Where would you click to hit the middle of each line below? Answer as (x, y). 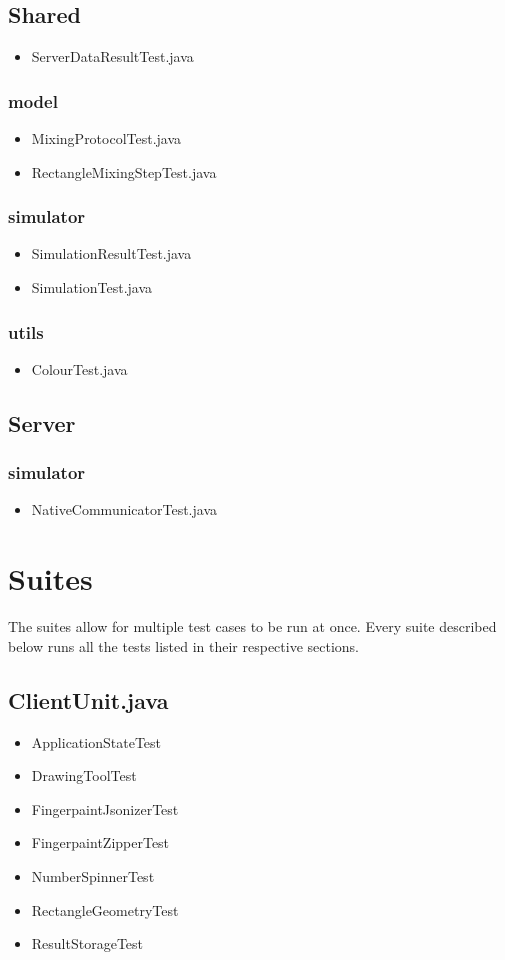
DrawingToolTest (84, 775)
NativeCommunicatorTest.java (124, 509)
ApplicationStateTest (96, 741)
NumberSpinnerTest (93, 875)
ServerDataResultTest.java (112, 56)
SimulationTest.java (92, 287)
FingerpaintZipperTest (100, 842)
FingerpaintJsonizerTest (105, 808)
